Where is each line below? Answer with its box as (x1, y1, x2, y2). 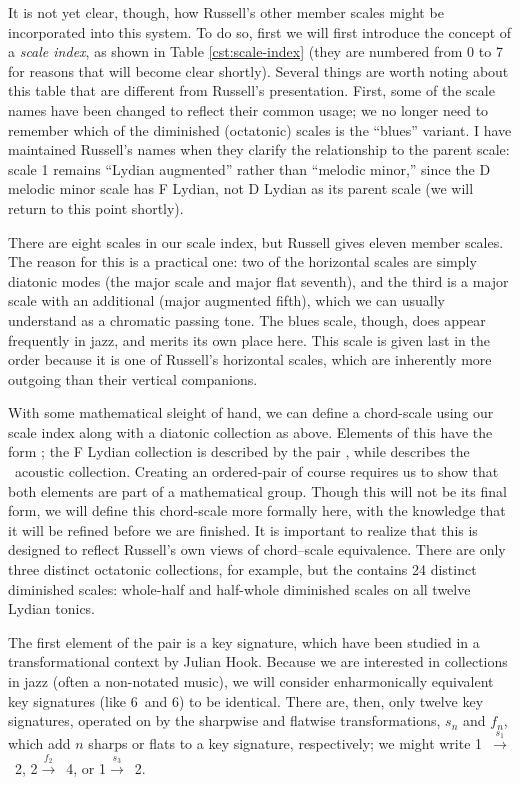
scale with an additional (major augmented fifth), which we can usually (8, 290, 445, 311)
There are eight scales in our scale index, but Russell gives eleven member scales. (8, 231, 504, 252)
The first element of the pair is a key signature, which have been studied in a (8, 631, 480, 652)
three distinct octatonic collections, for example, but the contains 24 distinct (8, 559, 477, 580)
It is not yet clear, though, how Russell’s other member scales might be (8, 2, 444, 22)
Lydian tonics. (8, 598, 96, 619)
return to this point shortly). (8, 197, 184, 218)
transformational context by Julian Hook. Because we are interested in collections (8, 651, 508, 672)
